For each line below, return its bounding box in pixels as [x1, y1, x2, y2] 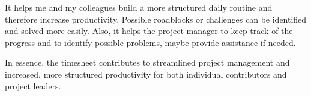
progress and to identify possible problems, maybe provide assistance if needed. [5, 36, 296, 48]
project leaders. [5, 79, 61, 92]
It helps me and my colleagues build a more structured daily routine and [5, 1, 273, 13]
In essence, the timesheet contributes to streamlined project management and [5, 56, 290, 69]
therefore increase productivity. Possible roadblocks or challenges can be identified [5, 13, 307, 25]
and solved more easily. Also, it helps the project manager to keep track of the [5, 24, 293, 37]
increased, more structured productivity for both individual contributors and [5, 67, 287, 80]
